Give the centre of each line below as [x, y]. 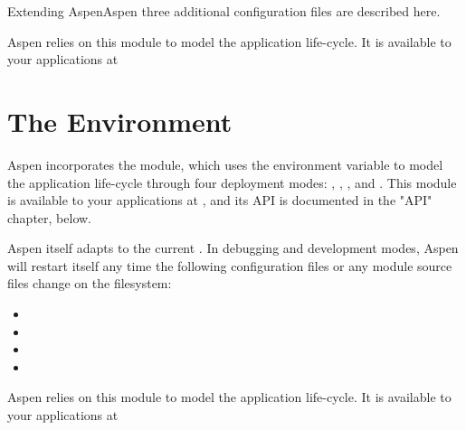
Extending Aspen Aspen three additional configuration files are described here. [224, 11]
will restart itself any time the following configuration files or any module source [230, 265]
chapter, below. [49, 217]
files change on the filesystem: [90, 283]
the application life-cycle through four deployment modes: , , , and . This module [232, 182]
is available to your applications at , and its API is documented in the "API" [220, 200]
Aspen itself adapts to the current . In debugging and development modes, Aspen [233, 248]
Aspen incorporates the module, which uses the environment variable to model [225, 164]
